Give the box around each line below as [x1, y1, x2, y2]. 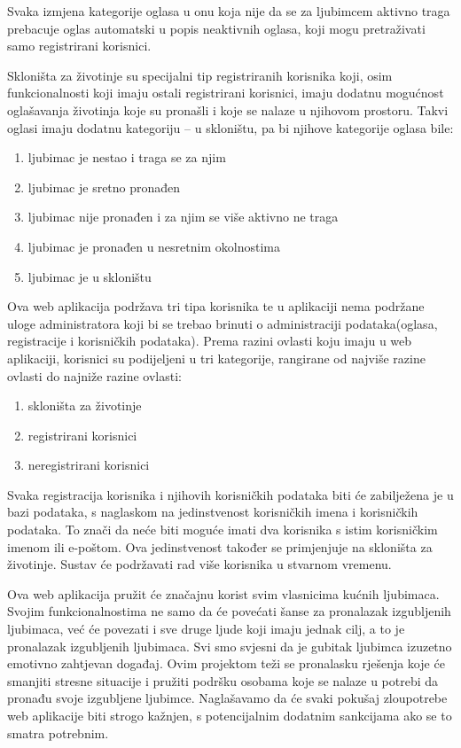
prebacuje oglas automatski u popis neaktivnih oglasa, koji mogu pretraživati [7, 19, 426, 37]
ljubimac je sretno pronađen [27, 177, 181, 196]
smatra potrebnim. [7, 723, 109, 742]
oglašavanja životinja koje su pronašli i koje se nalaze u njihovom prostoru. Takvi [7, 100, 449, 119]
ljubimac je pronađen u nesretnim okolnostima [27, 237, 280, 255]
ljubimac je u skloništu [27, 267, 152, 285]
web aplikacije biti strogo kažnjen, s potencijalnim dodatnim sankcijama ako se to [7, 706, 452, 724]
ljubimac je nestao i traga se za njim [27, 148, 226, 167]
